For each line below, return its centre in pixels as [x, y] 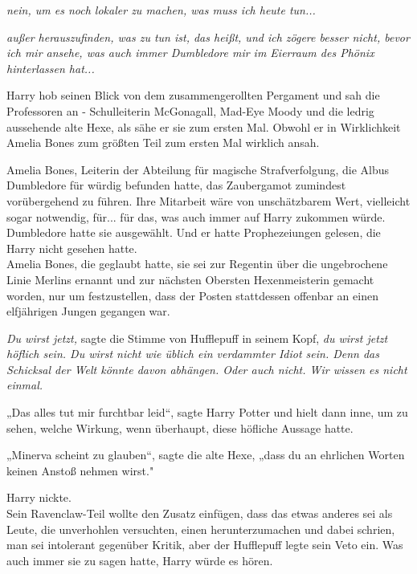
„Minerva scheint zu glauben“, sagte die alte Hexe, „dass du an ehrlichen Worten [206, 455]
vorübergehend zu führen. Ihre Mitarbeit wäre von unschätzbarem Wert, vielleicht [208, 200]
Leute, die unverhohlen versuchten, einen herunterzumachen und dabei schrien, [201, 529]
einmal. [25, 385]
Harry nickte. [39, 497]
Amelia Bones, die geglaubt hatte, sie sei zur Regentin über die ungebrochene [197, 264]
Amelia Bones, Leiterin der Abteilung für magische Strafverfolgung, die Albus [198, 169]
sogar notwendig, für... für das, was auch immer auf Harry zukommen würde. [196, 216]
